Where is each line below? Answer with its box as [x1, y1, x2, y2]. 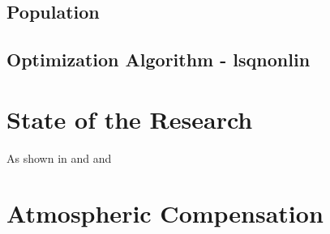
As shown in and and [6, 149, 112, 166]
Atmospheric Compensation [6, 197, 324, 230]
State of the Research [6, 102, 253, 135]
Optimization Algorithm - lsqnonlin [6, 47, 311, 72]
